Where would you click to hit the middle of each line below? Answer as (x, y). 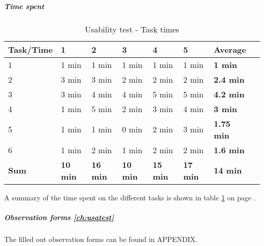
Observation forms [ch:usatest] (59, 217)
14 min (228, 170)
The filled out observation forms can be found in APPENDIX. (101, 239)
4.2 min (229, 94)
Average (230, 49)
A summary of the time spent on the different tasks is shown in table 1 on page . (130, 197)
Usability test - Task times (132, 29)
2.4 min (229, 79)
